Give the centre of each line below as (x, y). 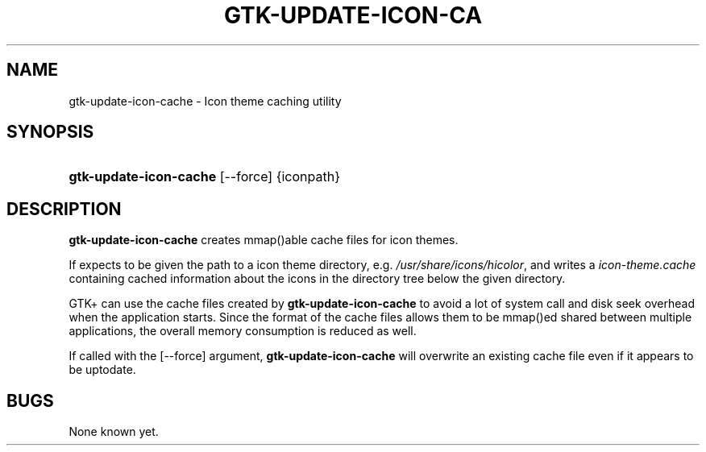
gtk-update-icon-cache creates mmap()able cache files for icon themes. (264, 240)
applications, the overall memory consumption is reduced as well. (243, 331)
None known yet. (114, 432)
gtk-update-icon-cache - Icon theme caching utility (205, 101)
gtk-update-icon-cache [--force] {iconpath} (204, 177)
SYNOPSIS (50, 132)
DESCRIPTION (64, 209)
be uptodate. (102, 370)
